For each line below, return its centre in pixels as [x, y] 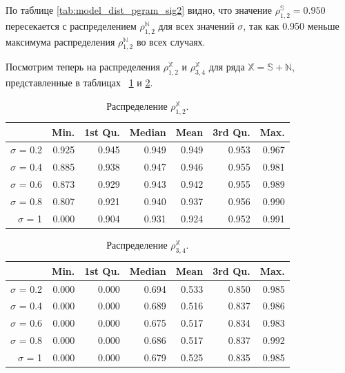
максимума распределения [60, 41]
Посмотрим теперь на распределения [83, 67]
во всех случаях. [171, 41]
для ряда [227, 67]
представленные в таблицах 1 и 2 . [79, 83]
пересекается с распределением [71, 25]
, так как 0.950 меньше [291, 25]
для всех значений [196, 25]
